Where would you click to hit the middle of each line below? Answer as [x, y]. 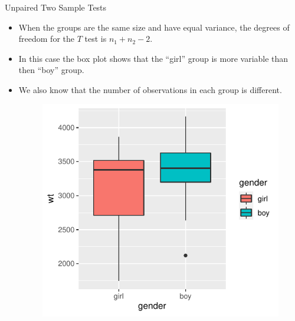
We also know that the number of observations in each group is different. [150, 89]
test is [96, 39]
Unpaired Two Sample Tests [56, 7]
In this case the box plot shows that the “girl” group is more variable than [153, 58]
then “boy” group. [51, 70]
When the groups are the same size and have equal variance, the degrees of [154, 27]
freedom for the [46, 39]
